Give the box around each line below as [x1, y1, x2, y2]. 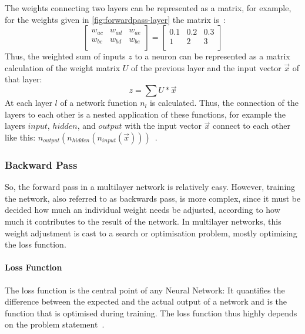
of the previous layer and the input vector [130, 61, 281, 74]
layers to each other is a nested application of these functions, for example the [5, 108, 286, 120]
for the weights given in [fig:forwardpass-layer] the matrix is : [5, 13, 226, 25]
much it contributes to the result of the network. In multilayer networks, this [5, 215, 281, 227]
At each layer [5, 96, 52, 109]
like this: [5, 131, 36, 143]
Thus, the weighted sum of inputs [5, 50, 126, 62]
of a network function [60, 96, 138, 109]
